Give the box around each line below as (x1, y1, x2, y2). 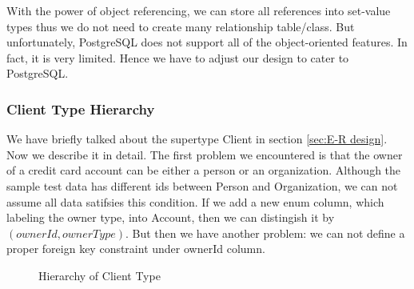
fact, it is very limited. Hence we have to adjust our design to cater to (6, 49, 349, 66)
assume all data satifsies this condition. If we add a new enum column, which (6, 193, 384, 210)
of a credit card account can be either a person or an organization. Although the (6, 162, 401, 179)
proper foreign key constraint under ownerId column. (6, 240, 265, 257)
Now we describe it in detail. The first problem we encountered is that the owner (6, 146, 403, 163)
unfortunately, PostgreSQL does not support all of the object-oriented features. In (6, 34, 408, 50)
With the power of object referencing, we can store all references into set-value (6, 2, 391, 18)
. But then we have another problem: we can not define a (125, 224, 405, 241)
